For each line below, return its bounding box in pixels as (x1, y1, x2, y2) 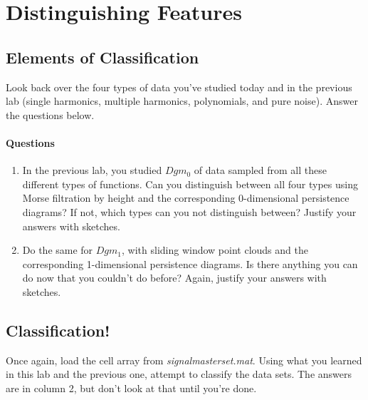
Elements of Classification (6, 46, 199, 68)
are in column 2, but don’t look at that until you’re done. (6, 380, 257, 395)
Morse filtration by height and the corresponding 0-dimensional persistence (22, 190, 349, 205)
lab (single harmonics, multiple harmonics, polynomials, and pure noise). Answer (6, 93, 358, 108)
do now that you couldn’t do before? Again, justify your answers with (22, 270, 327, 285)
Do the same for (22, 242, 93, 257)
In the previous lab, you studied (22, 163, 162, 178)
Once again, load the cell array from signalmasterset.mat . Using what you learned (6, 352, 362, 367)
